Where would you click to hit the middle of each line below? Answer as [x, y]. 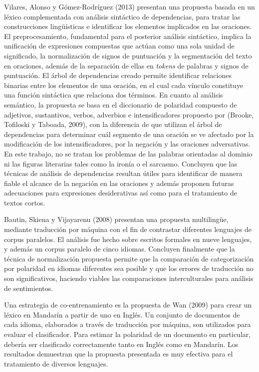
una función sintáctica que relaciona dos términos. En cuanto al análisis [114, 95]
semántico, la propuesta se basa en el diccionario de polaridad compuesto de [121, 104]
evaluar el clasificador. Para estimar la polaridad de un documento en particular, [128, 334]
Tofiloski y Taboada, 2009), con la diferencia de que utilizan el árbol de [113, 124]
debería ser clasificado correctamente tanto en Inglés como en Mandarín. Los [121, 344]
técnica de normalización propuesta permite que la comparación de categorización [129, 258]
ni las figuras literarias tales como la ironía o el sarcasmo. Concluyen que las [121, 163]
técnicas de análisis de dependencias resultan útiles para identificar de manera [123, 173]
